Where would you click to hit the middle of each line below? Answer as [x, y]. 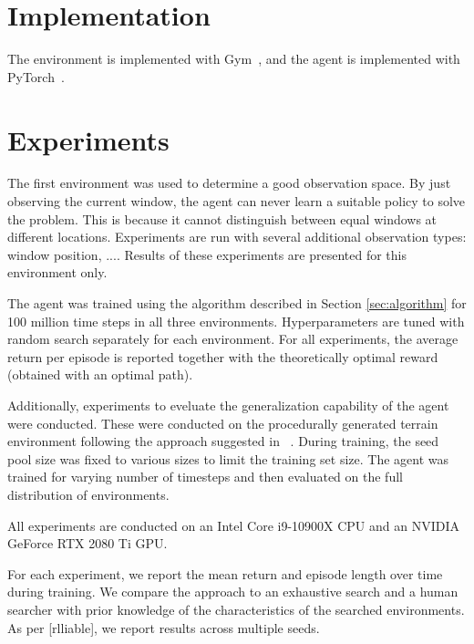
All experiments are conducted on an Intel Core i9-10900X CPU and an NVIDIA [234, 525]
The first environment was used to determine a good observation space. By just [229, 183]
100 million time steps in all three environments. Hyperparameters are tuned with [236, 321]
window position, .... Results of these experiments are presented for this [207, 254]
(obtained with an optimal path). [100, 374]
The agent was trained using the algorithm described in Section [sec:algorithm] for [237, 303]
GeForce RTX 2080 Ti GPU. [88, 543]
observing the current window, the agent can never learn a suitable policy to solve [237, 201]
